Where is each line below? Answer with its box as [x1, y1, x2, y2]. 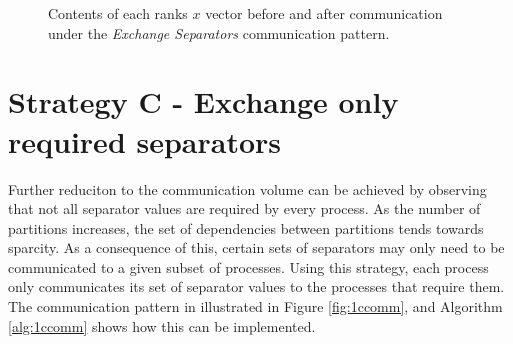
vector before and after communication [205, 3, 443, 23]
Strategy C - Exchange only [8, 81, 399, 122]
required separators [8, 120, 282, 161]
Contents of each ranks [48, 3, 188, 23]
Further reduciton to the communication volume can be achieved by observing [8, 178, 487, 199]
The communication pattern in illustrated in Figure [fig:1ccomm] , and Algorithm [8, 296, 503, 317]
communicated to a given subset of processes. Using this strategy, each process [8, 256, 489, 277]
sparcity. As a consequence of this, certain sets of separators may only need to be [8, 237, 505, 258]
